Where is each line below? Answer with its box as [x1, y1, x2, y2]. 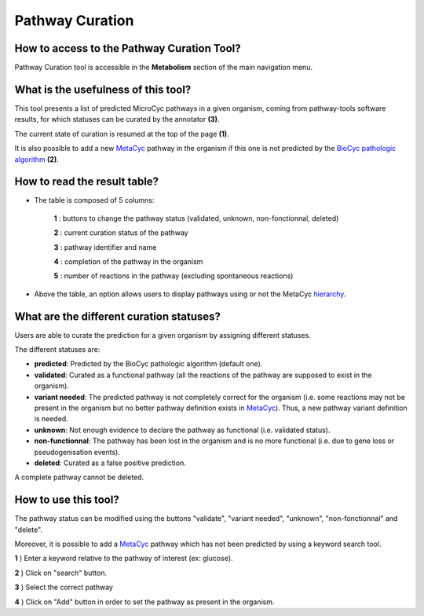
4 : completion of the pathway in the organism [53, 257, 203, 266]
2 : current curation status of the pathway [53, 228, 188, 237]
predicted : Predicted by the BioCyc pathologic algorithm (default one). [34, 359, 263, 368]
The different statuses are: [14, 345, 101, 354]
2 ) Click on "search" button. [14, 568, 108, 577]
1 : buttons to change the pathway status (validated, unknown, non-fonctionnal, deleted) [53, 213, 339, 223]
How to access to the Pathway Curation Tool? [14, 42, 241, 55]
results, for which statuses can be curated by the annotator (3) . [14, 115, 220, 124]
